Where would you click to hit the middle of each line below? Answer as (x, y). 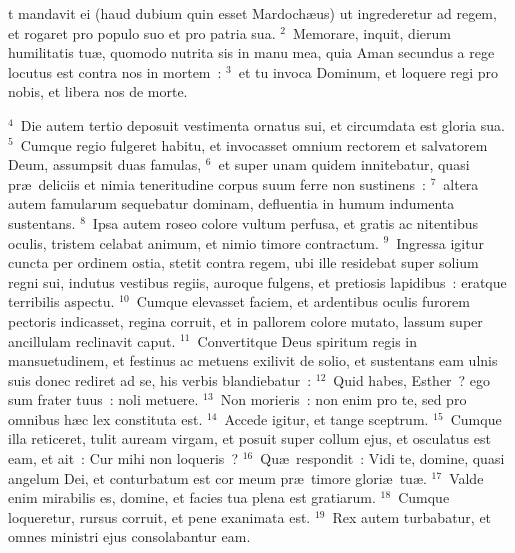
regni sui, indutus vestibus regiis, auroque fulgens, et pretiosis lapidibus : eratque (257, 281)
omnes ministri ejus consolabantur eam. (129, 536)
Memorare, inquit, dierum (371, 32)
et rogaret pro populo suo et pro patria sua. (142, 32)
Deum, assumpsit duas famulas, (105, 164)
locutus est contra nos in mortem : (115, 71)
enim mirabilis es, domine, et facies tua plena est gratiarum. (192, 497)
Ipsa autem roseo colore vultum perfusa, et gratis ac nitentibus (285, 222)
